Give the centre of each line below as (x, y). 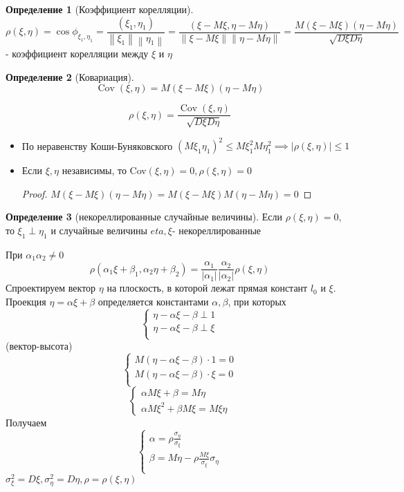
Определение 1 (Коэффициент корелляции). (100, 9)
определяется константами (153, 301)
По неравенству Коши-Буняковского (97, 145)
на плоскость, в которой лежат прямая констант (207, 288)
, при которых (257, 301)
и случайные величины (99, 230)
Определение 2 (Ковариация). (70, 76)
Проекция (26, 301)
